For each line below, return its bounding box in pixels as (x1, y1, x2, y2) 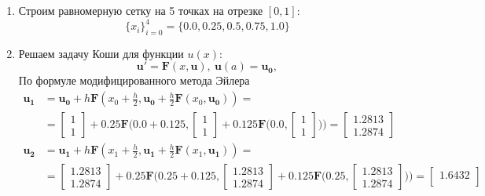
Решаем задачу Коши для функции (18, 45, 184, 61)
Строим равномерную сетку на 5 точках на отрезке (18, 2, 263, 18)
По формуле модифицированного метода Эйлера (18, 72, 250, 89)
